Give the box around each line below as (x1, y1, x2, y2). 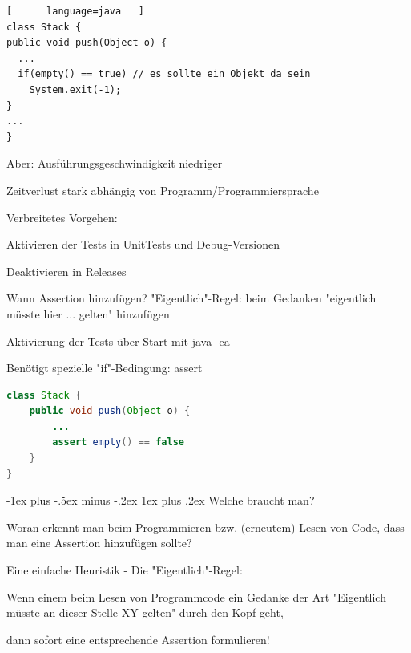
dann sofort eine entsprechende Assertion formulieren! (6, 631, 270, 647)
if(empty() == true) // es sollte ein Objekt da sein (18, 68, 311, 80)
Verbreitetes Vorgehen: (6, 209, 118, 225)
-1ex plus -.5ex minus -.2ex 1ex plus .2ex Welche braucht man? (6, 492, 315, 509)
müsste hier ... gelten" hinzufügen (6, 305, 170, 322)
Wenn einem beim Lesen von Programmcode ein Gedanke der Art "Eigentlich (6, 588, 386, 605)
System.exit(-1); (29, 83, 122, 95)
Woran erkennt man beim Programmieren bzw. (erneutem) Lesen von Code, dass (6, 518, 405, 535)
